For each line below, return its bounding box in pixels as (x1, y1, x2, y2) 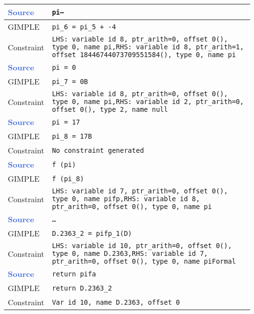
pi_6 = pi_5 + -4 (52, 22, 116, 31)
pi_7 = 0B (52, 77, 88, 85)
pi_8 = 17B (52, 132, 92, 140)
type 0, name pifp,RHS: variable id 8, (52, 195, 200, 203)
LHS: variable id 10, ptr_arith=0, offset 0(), (52, 242, 232, 250)
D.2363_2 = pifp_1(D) (52, 229, 132, 237)
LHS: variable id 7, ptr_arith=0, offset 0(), (52, 187, 228, 195)
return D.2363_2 (52, 284, 112, 292)
